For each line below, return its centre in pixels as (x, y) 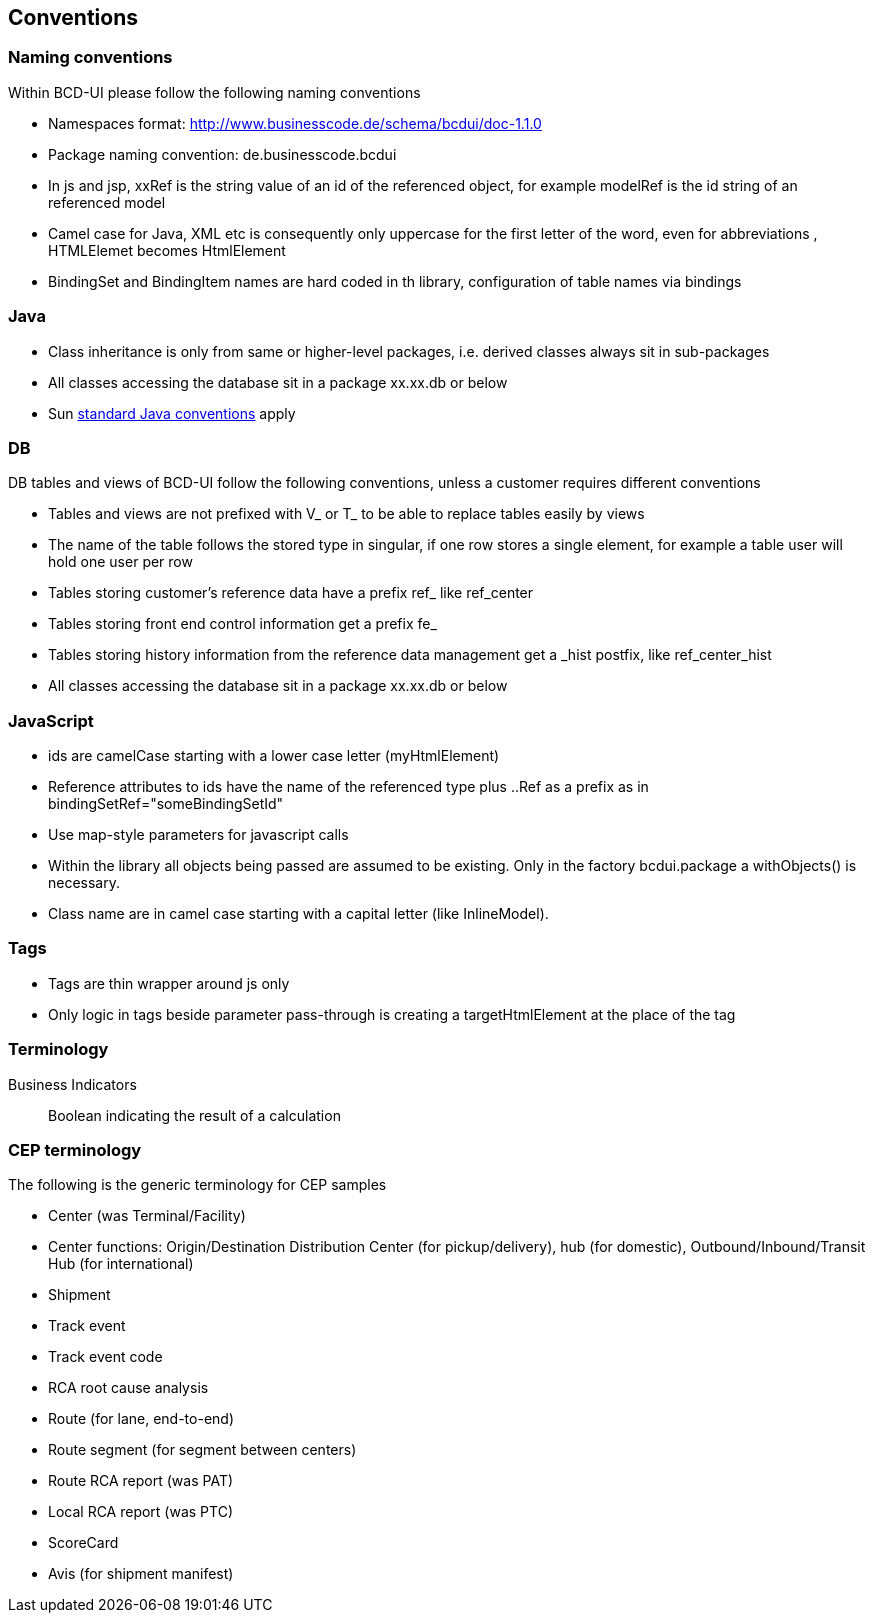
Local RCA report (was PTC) (141, 1512)
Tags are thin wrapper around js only (169, 983)
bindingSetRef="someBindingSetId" (166, 804)
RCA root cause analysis (128, 1388)
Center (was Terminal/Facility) (147, 1216)
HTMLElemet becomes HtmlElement (167, 250)
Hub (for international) (121, 1264)
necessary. (84, 883)
